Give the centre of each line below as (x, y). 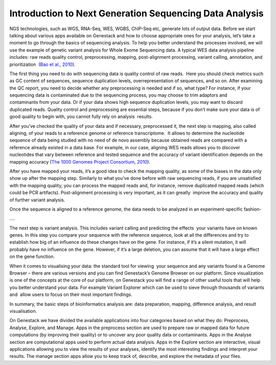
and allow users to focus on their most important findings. (71, 294)
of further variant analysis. (37, 200)
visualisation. (23, 311)
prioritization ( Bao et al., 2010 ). (43, 64)
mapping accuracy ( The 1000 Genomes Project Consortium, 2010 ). (80, 162)
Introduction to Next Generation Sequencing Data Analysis (137, 13)
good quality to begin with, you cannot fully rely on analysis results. (81, 117)
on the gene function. (32, 257)
